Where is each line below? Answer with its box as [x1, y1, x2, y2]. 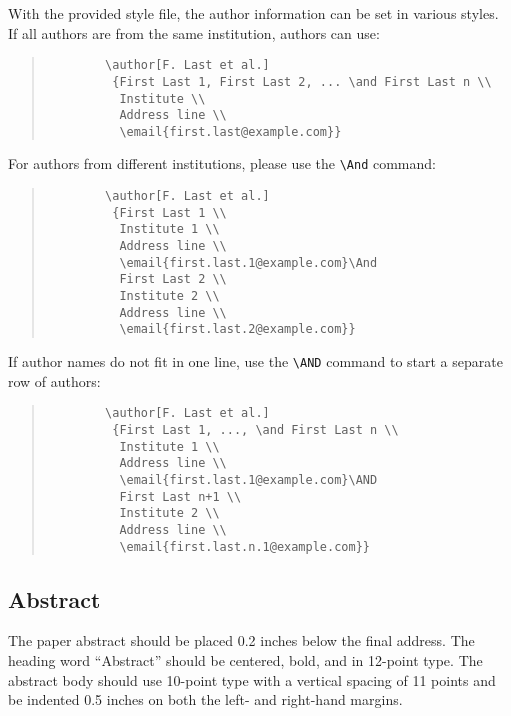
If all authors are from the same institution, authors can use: [8, 22, 380, 43]
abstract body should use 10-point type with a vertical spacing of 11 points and [8, 669, 496, 690]
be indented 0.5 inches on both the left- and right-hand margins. [8, 689, 403, 710]
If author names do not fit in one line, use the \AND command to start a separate [8, 351, 503, 372]
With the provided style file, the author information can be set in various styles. [8, 3, 499, 23]
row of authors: [8, 370, 101, 391]
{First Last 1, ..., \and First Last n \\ [112, 422, 399, 437]
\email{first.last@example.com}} [119, 124, 342, 139]
